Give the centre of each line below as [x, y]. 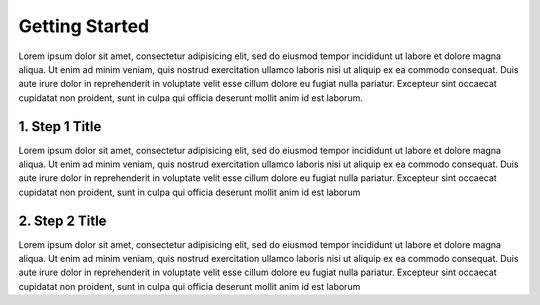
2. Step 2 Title [62, 220]
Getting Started [84, 26]
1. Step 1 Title [60, 126]
